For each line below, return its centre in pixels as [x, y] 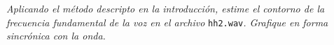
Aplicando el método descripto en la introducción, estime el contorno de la [166, 8]
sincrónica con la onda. [56, 36]
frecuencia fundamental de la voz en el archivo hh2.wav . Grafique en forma [167, 22]
